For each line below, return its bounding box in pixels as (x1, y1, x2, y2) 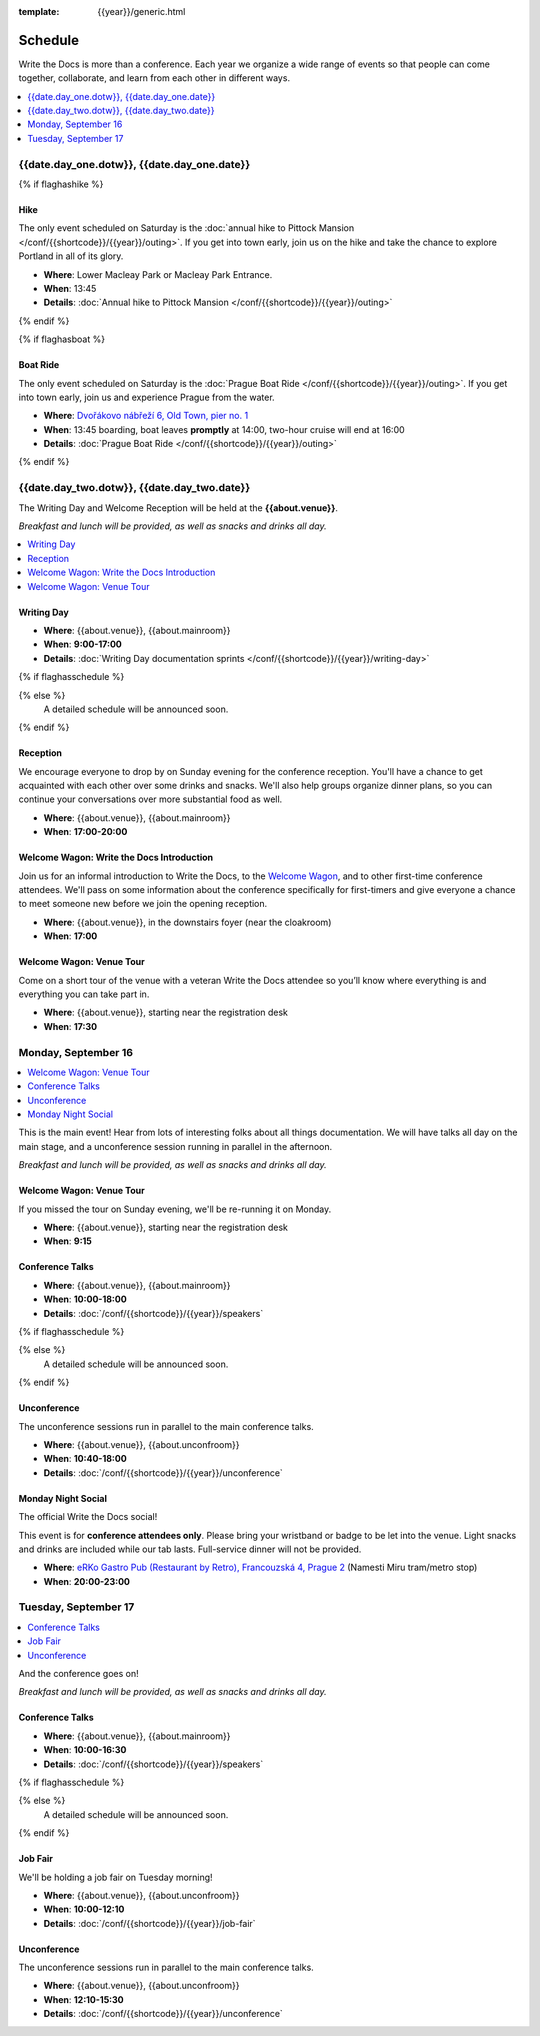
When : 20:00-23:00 (43, 1575, 130, 1587)
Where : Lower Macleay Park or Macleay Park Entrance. (43, 268, 273, 280)
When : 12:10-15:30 (43, 1993, 124, 2005)
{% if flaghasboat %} (18, 333, 105, 345)
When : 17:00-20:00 (43, 826, 128, 838)
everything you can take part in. (18, 988, 150, 1000)
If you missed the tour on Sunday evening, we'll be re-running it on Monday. (18, 1203, 332, 1215)
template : (18, 6, 60, 17)
